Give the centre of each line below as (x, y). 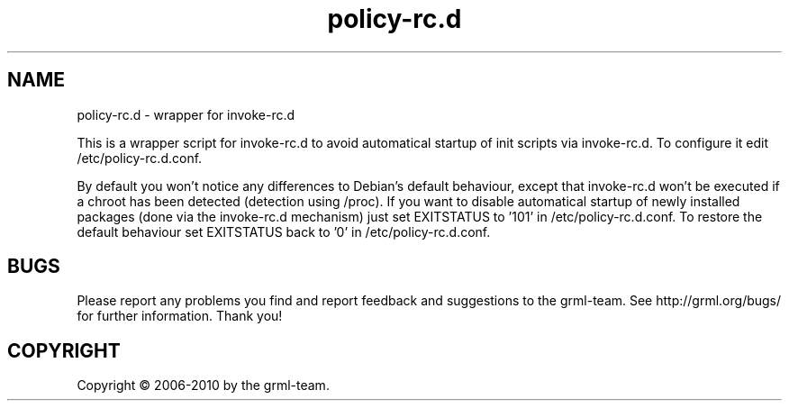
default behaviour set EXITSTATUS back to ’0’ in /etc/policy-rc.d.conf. (284, 231)
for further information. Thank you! (180, 316)
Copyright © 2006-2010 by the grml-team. (203, 385)
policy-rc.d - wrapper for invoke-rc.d (186, 114)
